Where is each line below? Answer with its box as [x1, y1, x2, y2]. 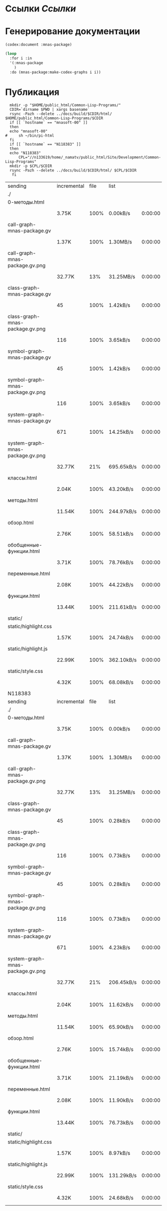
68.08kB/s [108, 679, 134, 686]
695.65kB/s [108, 463, 137, 470]
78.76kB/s [108, 559, 134, 566]
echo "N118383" [9, 151, 41, 156]
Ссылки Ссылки [5, 3, 76, 14]
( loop [5, 51, 16, 56]
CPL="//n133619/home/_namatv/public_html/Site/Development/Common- [18, 155, 162, 160]
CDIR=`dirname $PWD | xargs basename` [9, 107, 90, 112]
